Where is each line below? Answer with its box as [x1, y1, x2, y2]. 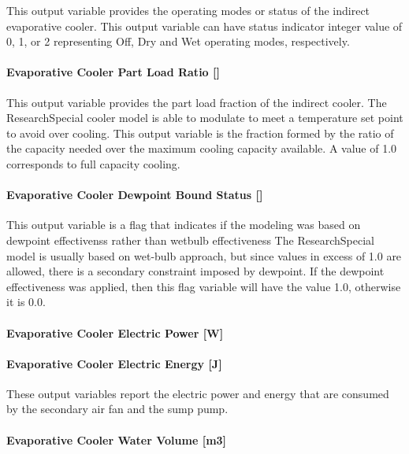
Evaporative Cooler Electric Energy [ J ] [6, 355, 222, 371]
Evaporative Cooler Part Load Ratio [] [6, 64, 220, 80]
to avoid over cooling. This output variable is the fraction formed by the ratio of [6, 124, 394, 141]
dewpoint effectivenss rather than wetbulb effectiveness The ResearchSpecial [6, 231, 374, 248]
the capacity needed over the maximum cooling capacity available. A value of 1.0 [6, 140, 397, 157]
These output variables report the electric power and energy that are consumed [6, 385, 389, 401]
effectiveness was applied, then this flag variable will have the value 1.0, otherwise [6, 278, 401, 294]
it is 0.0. [6, 293, 46, 310]
